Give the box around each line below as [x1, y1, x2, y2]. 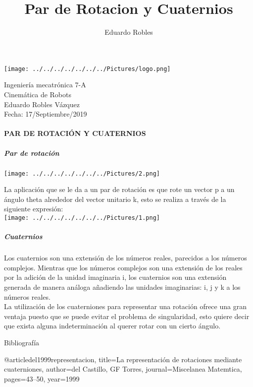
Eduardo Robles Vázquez [4, 99, 80, 109]
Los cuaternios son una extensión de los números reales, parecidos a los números [4, 253, 247, 263]
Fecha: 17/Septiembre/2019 [4, 109, 87, 119]
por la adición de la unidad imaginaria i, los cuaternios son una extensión [4, 272, 227, 282]
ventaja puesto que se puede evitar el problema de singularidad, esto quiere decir [4, 311, 250, 321]
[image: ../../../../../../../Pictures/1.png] [4, 214, 160, 221]
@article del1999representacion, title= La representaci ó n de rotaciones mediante [4, 354, 242, 364]
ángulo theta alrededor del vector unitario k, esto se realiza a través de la [4, 193, 226, 204]
